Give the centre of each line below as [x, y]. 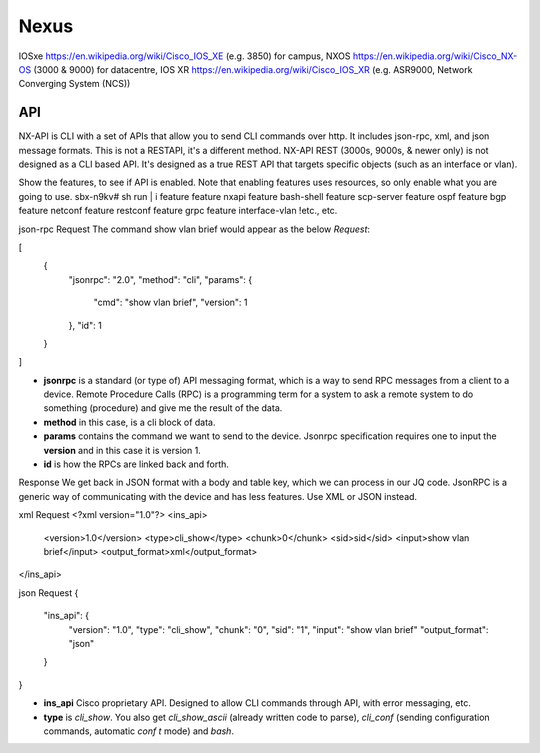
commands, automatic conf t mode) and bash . [139, 731]
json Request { [48, 592]
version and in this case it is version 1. [122, 450]
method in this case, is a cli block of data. [129, 422]
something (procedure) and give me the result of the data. [163, 408]
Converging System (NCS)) [74, 84]
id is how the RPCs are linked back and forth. [136, 464]
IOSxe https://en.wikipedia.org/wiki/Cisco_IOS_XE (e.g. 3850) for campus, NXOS [184, 56]
